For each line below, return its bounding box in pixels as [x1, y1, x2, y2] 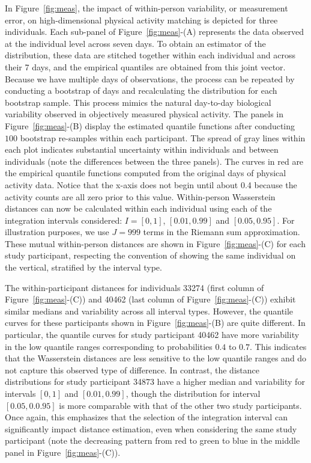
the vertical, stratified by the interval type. [5, 261, 162, 274]
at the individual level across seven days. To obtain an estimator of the [5, 37, 266, 49]
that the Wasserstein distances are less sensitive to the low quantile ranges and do [5, 352, 307, 364]
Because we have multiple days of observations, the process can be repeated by [5, 72, 295, 85]
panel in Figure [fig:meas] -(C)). [5, 446, 121, 458]
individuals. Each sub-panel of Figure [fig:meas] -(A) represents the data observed [5, 25, 304, 38]
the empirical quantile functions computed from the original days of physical [5, 167, 286, 179]
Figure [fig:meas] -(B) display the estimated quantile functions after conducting [5, 119, 295, 132]
